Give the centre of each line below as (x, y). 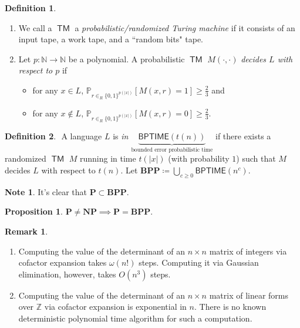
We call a (35, 27)
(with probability (199, 158)
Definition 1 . (31, 8)
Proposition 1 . (34, 211)
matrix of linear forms (249, 295)
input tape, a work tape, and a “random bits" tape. (111, 39)
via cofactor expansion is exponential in (115, 307)
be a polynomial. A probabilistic (127, 58)
